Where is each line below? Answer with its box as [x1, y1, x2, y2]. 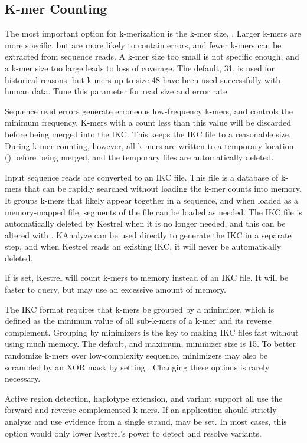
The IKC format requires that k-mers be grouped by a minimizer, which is [5, 303, 275, 315]
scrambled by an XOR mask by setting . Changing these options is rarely [5, 360, 270, 373]
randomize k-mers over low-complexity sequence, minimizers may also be [5, 349, 268, 362]
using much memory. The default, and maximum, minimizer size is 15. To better [5, 337, 296, 350]
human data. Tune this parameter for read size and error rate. [5, 85, 230, 97]
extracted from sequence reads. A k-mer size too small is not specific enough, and [5, 50, 299, 63]
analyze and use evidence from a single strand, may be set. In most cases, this [5, 415, 287, 428]
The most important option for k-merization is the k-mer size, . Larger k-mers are [5, 27, 301, 40]
